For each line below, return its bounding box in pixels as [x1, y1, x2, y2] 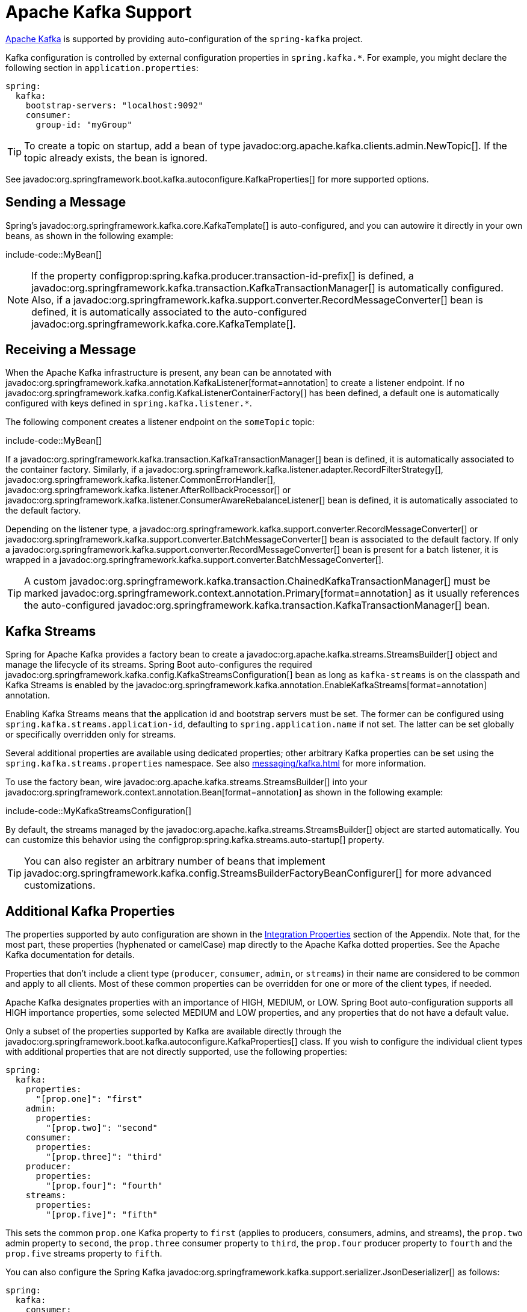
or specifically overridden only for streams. [5, 729, 176, 740]
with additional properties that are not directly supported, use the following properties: [5, 1046, 348, 1057]
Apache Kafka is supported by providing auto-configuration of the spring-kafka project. [5, 33, 363, 44]
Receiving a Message [5, 342, 136, 358]
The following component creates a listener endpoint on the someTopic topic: [5, 417, 315, 427]
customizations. [24, 879, 96, 892]
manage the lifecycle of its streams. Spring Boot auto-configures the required [5, 659, 312, 670]
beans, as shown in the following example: [5, 230, 174, 241]
